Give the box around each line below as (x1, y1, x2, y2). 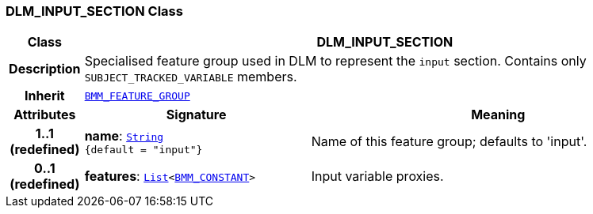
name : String (84, 127, 164, 144)
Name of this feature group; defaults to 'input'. (311, 133, 587, 150)
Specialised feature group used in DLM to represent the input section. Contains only (84, 53, 587, 69)
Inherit (24, 88, 65, 104)
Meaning (471, 107, 526, 123)
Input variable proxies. (311, 168, 444, 185)
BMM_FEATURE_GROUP (84, 89, 190, 102)
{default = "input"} (84, 143, 203, 156)
